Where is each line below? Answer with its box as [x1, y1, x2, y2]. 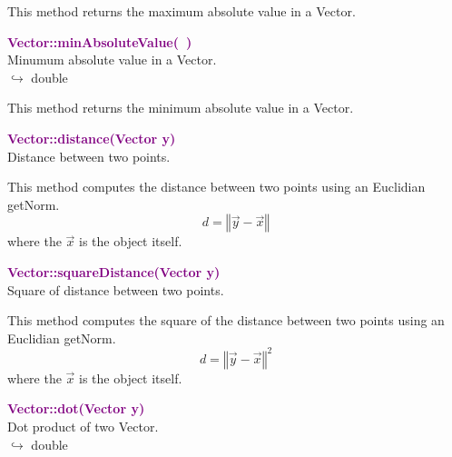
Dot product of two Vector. [7, 417, 159, 435]
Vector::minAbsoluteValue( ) [7, 32, 192, 51]
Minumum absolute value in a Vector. [7, 50, 217, 69]
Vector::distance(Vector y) [7, 128, 176, 147]
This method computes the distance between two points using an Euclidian [7, 177, 426, 196]
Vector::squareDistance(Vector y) [7, 262, 221, 281]
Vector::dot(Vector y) [7, 399, 145, 418]
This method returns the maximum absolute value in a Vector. [7, 2, 356, 20]
